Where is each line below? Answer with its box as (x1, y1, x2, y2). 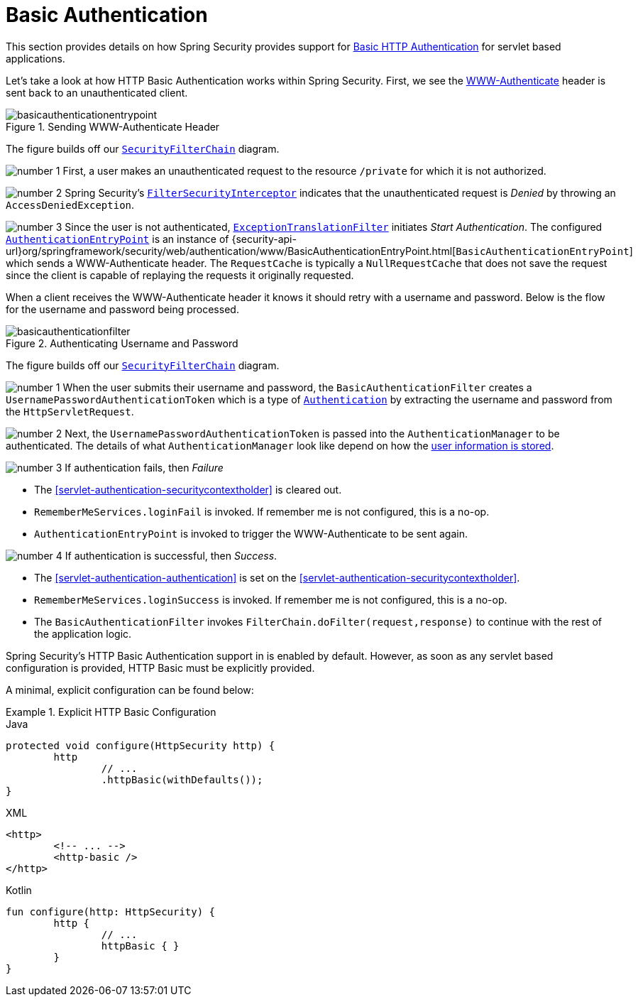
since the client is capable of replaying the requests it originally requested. (6, 268, 354, 281)
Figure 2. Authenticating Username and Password (6, 337, 238, 349)
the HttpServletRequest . (6, 405, 134, 418)
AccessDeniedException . (6, 198, 135, 211)
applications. (6, 52, 65, 65)
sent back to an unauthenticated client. (6, 86, 188, 99)
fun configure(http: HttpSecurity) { (6, 905, 216, 917)
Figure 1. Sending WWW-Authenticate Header (6, 120, 220, 133)
